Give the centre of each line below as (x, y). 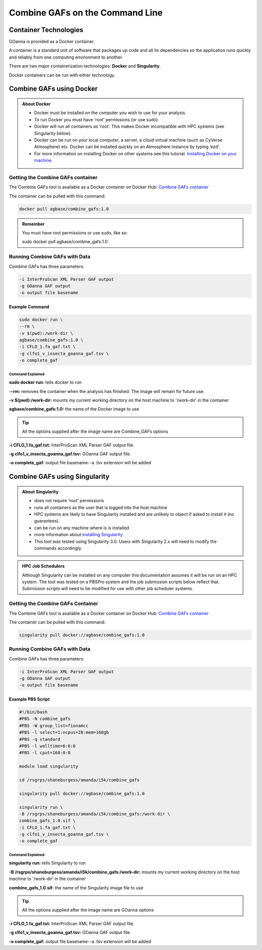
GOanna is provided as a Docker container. (52, 42)
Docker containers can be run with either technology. (62, 75)
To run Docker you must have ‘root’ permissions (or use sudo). (97, 119)
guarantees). (47, 521)
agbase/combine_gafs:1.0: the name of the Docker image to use (74, 409)
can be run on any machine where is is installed (82, 528)
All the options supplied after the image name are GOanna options (88, 910)
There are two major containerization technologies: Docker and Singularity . (85, 66)
